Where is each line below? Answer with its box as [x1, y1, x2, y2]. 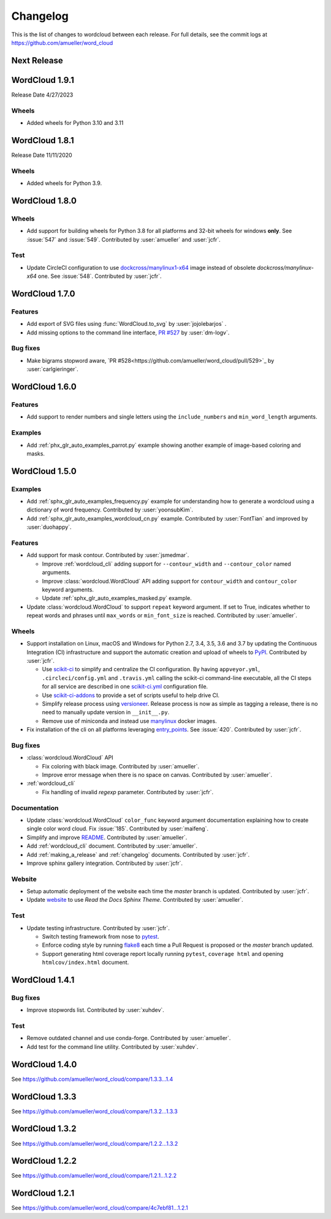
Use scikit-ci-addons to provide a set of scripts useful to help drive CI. [42, 692, 220, 699]
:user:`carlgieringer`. [26, 366, 79, 373]
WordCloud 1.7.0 [11, 288, 75, 299]
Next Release [11, 55, 64, 66]
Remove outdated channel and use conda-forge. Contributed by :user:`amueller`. [26, 1035, 231, 1042]
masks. [26, 449, 45, 457]
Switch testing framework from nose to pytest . [42, 933, 159, 940]
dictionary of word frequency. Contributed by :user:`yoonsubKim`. [26, 506, 193, 513]
